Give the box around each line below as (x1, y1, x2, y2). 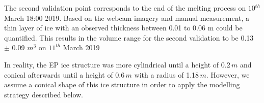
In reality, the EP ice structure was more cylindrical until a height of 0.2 (4, 59, 230, 70)
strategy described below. (4, 89, 84, 99)
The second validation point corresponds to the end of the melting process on (4, 3, 246, 13)
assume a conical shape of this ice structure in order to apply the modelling (4, 79, 240, 90)
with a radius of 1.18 (134, 69, 199, 80)
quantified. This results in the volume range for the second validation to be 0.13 (4, 32, 254, 43)
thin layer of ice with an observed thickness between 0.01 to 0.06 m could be (4, 22, 243, 33)
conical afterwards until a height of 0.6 (4, 69, 125, 80)
